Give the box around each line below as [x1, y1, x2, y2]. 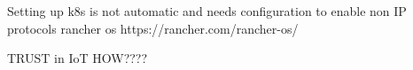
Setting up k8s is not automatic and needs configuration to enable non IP [7, 2, 407, 19]
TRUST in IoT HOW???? [7, 49, 148, 67]
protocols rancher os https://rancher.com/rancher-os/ [7, 19, 299, 37]
